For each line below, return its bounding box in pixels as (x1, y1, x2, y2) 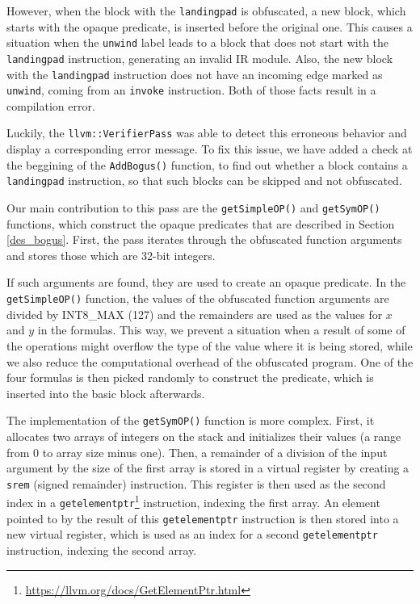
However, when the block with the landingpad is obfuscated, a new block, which (6, 2, 406, 19)
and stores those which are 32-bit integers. (6, 246, 216, 263)
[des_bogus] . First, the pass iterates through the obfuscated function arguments (6, 231, 402, 248)
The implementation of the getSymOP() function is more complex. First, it (6, 412, 375, 429)
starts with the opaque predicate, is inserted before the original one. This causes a (6, 18, 413, 35)
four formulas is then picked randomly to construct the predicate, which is (6, 369, 374, 386)
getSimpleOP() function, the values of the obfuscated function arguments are (6, 290, 389, 307)
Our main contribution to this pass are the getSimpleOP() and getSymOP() (6, 199, 380, 216)
